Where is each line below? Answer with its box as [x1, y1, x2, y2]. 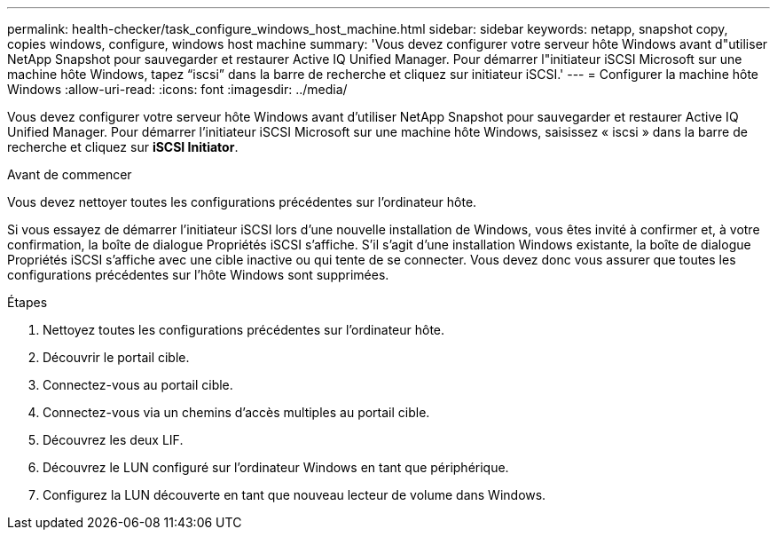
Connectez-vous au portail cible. [43, 377, 233, 392]
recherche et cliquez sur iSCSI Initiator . [7, 139, 239, 154]
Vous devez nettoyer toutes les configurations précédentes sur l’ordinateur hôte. [7, 194, 477, 209]
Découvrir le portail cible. [43, 350, 190, 365]
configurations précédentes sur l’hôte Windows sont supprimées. [7, 267, 389, 282]
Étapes [7, 295, 48, 310]
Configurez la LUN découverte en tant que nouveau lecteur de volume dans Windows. [43, 487, 546, 502]
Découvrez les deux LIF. [43, 432, 184, 447]
